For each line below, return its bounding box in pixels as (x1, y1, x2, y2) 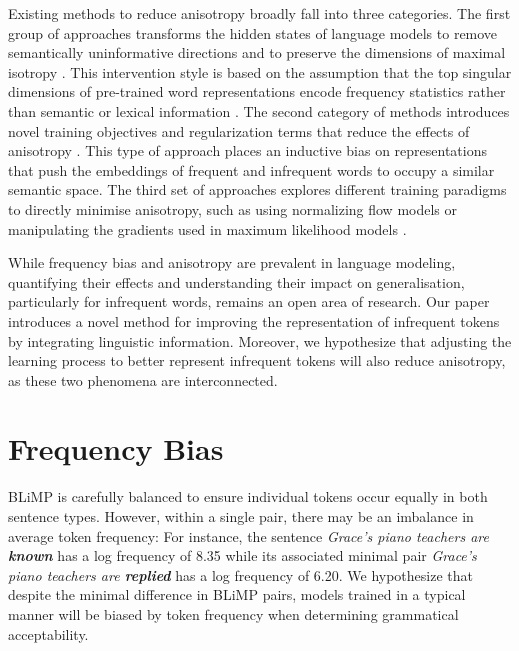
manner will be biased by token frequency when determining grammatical (8, 603, 459, 624)
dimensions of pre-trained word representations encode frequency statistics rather (8, 81, 506, 102)
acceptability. (8, 623, 89, 644)
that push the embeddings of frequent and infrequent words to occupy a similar (8, 159, 495, 180)
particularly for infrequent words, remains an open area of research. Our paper (8, 291, 490, 312)
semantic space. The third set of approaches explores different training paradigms (8, 179, 507, 200)
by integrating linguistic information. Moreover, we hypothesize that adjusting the (8, 330, 512, 351)
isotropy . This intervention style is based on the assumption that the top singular (8, 61, 512, 82)
